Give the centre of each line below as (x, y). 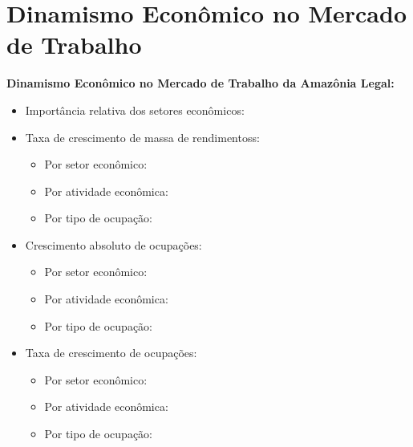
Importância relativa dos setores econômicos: (135, 110)
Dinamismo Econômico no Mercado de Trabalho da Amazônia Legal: (200, 83)
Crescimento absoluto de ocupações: (113, 244)
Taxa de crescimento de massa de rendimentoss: (142, 137)
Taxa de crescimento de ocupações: (111, 353)
